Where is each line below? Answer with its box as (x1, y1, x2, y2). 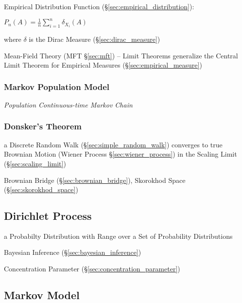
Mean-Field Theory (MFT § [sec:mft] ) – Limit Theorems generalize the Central (4, 50, 238, 60)
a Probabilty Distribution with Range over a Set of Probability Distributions (4, 231, 233, 241)
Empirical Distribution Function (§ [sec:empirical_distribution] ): (4, 1, 194, 11)
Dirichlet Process (4, 208, 92, 223)
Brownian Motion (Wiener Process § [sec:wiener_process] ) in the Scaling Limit (4, 149, 237, 159)
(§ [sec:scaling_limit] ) (4, 158, 66, 168)
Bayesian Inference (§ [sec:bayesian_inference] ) (4, 247, 141, 257)
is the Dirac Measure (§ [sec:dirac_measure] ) (29, 34, 160, 44)
